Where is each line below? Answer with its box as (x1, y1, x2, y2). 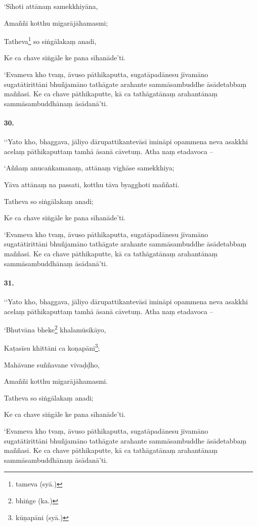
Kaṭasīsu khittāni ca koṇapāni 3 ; (4, 341, 100, 353)
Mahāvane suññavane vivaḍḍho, (4, 359, 100, 369)
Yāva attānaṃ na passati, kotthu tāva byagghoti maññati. (4, 179, 179, 189)
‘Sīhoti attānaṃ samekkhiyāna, (4, 1, 98, 11)
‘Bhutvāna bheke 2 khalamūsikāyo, (4, 323, 106, 334)
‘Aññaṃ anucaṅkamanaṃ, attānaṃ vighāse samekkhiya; (4, 162, 174, 173)
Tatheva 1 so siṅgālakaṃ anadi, (4, 35, 96, 46)
